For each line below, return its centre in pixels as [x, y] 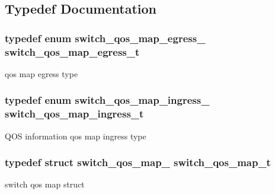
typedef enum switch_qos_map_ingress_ [107, 100]
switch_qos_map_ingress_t [74, 114]
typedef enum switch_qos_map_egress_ [105, 38]
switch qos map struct [45, 184]
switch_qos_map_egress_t [72, 51]
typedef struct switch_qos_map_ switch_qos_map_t [138, 162]
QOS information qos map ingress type [76, 136]
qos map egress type [41, 73]
